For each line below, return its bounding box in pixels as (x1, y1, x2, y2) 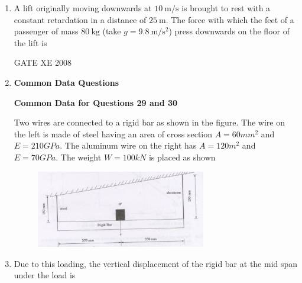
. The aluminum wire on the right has (60, 139, 197, 152)
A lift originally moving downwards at (14, 2, 152, 14)
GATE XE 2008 (14, 56, 72, 69)
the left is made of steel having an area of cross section (14, 127, 213, 140)
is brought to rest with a (181, 2, 271, 14)
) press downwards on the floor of (168, 25, 290, 37)
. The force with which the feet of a (165, 13, 294, 25)
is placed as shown (148, 150, 216, 163)
